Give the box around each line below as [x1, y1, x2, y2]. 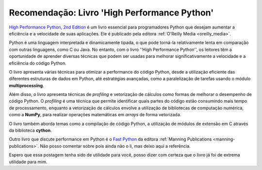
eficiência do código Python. [9, 60, 66, 66]
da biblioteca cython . [9, 127, 52, 133]
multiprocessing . [9, 82, 44, 88]
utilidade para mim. [9, 159, 48, 165]
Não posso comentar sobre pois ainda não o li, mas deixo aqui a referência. [39, 143, 191, 149]
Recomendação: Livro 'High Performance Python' [9, 7, 214, 18]
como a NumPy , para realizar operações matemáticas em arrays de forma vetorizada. [9, 112, 181, 118]
